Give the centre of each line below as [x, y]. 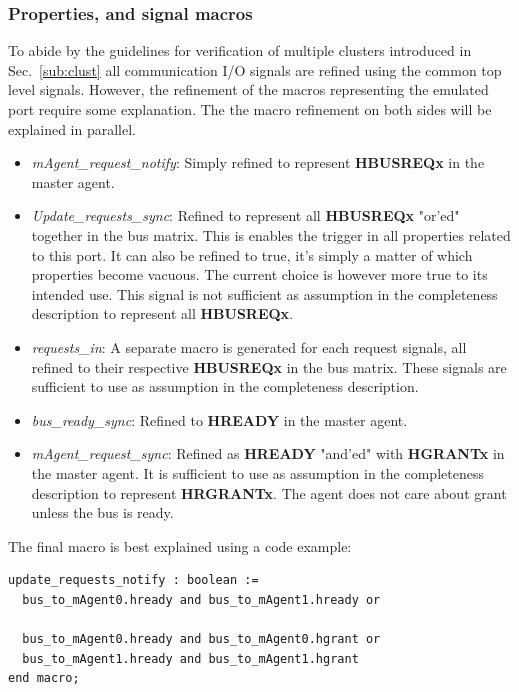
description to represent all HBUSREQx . [162, 313]
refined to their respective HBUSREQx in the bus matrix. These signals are [269, 366]
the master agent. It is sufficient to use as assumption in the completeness [257, 472]
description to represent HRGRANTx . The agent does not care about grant [269, 492]
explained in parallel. [72, 128]
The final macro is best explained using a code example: [180, 545]
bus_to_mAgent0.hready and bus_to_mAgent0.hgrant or [201, 639]
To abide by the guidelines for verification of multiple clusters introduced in [240, 50]
